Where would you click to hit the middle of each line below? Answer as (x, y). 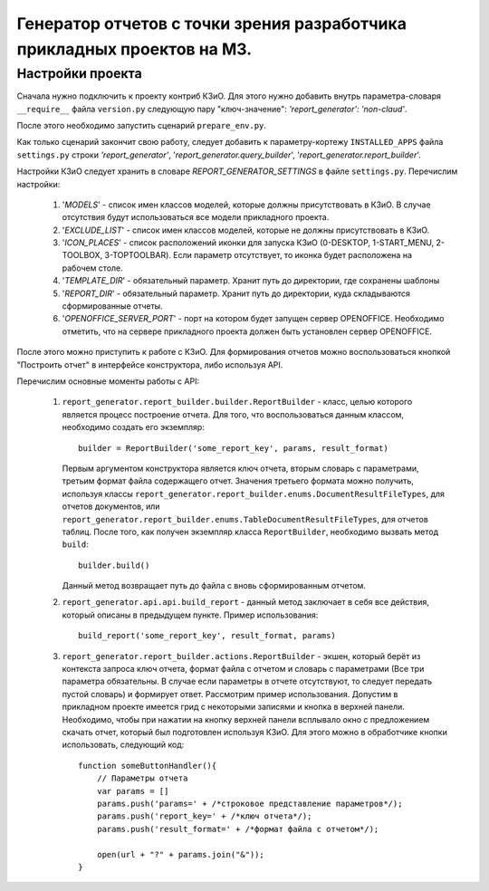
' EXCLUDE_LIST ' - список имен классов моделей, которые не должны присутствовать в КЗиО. (246, 230)
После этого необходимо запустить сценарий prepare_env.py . (142, 125)
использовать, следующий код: (123, 745)
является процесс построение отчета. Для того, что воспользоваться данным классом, (233, 414)
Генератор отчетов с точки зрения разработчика (212, 24)
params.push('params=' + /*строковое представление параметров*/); (249, 803)
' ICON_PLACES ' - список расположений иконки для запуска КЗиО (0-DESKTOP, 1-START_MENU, (248, 243)
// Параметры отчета (142, 778)
